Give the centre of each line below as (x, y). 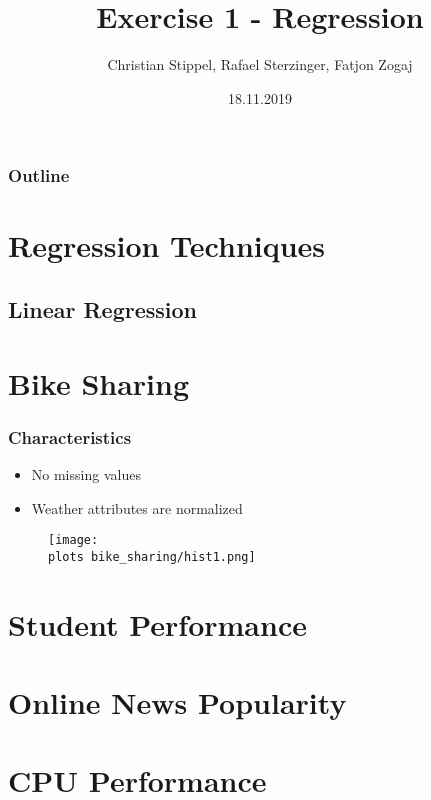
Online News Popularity (177, 702)
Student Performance (157, 623)
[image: (73, 540)
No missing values (86, 473)
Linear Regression (102, 309)
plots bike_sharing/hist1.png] (152, 556)
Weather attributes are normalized (137, 507)
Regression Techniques (167, 245)
